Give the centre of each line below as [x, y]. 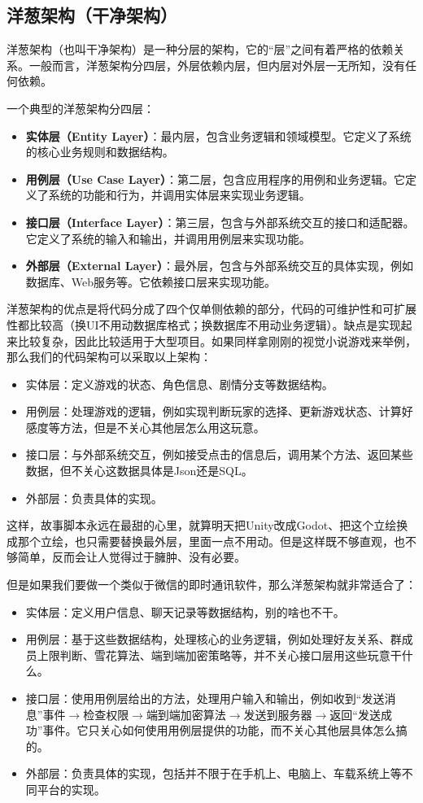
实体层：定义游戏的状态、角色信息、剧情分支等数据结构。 [179, 384]
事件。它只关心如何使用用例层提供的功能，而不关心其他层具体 [208, 730]
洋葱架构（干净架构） [92, 15]
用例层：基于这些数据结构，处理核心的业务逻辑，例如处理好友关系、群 [214, 639]
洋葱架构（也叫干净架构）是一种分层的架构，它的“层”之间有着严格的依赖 [200, 49]
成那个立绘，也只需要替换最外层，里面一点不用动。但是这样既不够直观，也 [206, 541]
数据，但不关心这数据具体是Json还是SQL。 [139, 471]
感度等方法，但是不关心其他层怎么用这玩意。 [145, 427]
